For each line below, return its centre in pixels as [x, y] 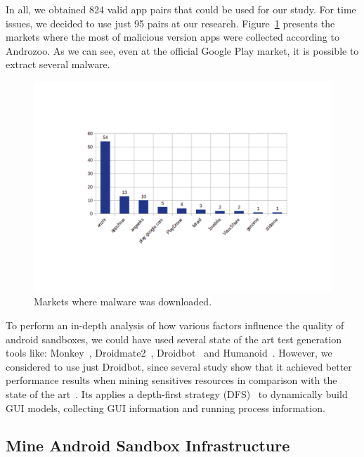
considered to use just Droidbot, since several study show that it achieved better [179, 366]
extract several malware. [58, 64]
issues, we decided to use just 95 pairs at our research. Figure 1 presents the [170, 23]
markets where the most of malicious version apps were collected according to [173, 37]
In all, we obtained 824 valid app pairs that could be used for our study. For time [181, 9]
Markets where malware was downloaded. [123, 302]
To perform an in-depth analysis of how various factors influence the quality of [175, 325]
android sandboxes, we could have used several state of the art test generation [174, 339]
